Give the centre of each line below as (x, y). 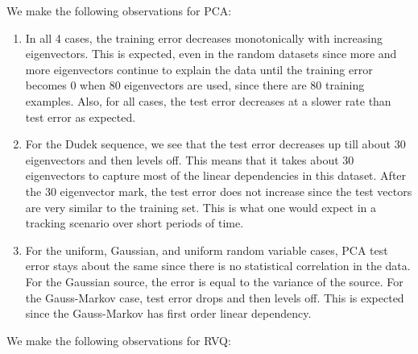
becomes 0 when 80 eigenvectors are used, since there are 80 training (195, 85)
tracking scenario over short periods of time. (135, 223)
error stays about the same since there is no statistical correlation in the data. (218, 266)
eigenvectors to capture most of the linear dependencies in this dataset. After (216, 175)
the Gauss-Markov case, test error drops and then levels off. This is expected (215, 297)
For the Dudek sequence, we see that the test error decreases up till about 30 (215, 144)
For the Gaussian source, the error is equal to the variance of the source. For (214, 281)
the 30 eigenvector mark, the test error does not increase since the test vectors (219, 191)
